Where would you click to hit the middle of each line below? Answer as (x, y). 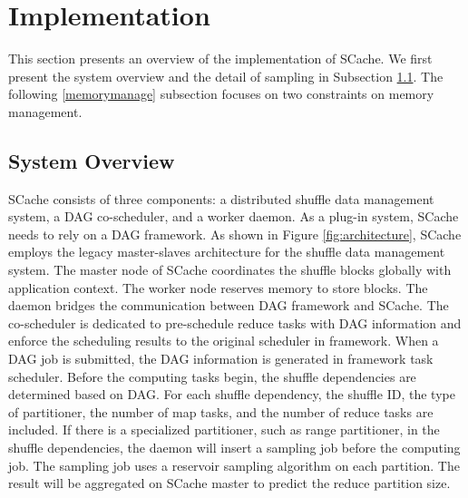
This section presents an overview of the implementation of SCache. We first (220, 59)
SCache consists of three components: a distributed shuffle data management (221, 198)
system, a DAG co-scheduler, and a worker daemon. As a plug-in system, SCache (234, 216)
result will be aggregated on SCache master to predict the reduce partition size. (229, 483)
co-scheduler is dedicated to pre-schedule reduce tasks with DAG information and (235, 322)
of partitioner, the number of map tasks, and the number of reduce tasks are (221, 411)
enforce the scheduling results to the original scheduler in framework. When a (224, 341)
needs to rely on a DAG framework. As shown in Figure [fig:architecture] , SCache (235, 234)
